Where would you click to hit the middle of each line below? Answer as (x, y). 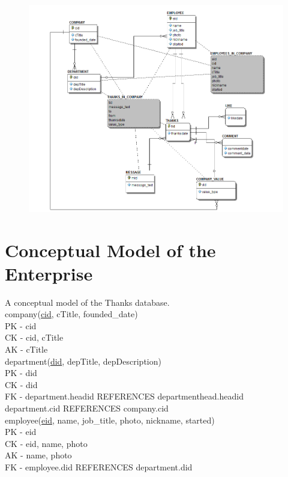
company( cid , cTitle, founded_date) (71, 314)
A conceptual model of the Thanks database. (87, 302)
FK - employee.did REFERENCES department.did (99, 467)
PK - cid (21, 325)
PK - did (21, 373)
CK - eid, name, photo (46, 443)
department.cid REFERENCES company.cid (87, 408)
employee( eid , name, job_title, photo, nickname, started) (110, 420)
